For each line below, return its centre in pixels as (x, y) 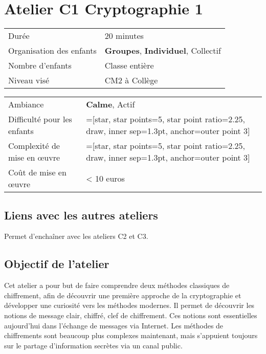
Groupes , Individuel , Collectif (163, 51)
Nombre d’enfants (40, 65)
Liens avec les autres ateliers (81, 215)
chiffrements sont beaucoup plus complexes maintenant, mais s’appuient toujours (131, 335)
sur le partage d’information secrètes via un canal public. (93, 345)
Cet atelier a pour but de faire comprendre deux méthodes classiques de (117, 285)
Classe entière (129, 65)
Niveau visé (29, 80)
